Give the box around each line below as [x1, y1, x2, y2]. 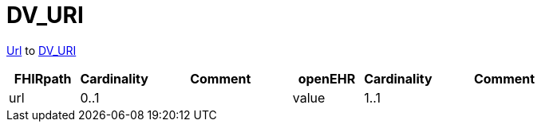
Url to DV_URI [6, 43, 77, 57]
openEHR [298, 70, 356, 87]
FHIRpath [14, 70, 72, 87]
